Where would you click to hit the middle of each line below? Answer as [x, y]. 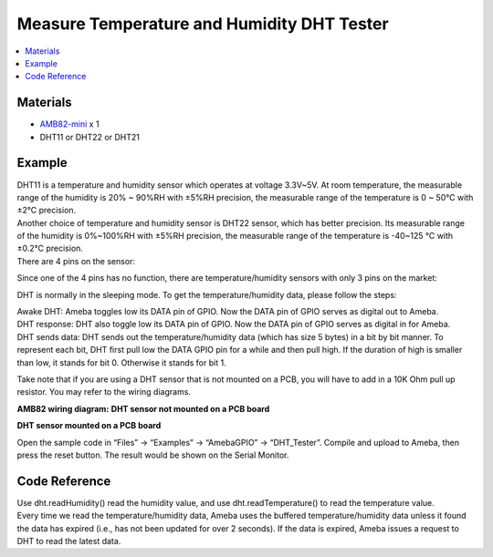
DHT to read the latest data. [69, 542]
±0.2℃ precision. [50, 248]
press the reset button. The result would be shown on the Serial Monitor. [153, 455]
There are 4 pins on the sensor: [76, 261]
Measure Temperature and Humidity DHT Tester [203, 24]
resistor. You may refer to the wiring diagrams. [104, 392]
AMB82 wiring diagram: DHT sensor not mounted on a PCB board [143, 408]
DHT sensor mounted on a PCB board [89, 426]
